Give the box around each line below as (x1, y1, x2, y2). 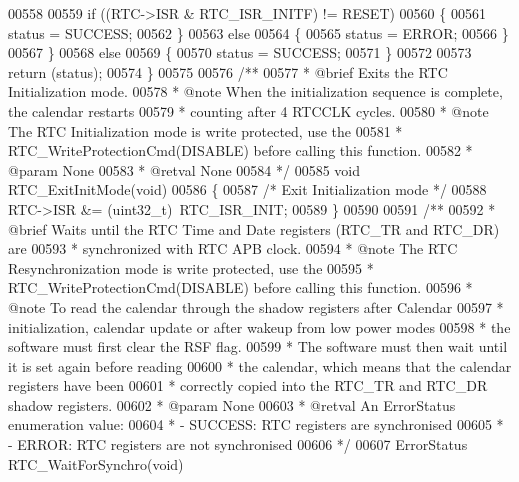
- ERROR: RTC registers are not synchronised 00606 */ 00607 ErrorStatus (8, 434, 468, 455)
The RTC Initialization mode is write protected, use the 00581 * (8, 120, 403, 141)
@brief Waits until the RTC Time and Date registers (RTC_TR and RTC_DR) (8, 218, 500, 239)
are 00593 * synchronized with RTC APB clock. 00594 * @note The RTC (8, 238, 458, 259)
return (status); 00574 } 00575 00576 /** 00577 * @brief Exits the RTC (8, 61, 448, 82)
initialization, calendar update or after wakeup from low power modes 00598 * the (8, 316, 511, 337)
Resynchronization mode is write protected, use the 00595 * (8, 257, 374, 278)
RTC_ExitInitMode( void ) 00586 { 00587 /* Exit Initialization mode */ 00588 (8, 179, 487, 200)
